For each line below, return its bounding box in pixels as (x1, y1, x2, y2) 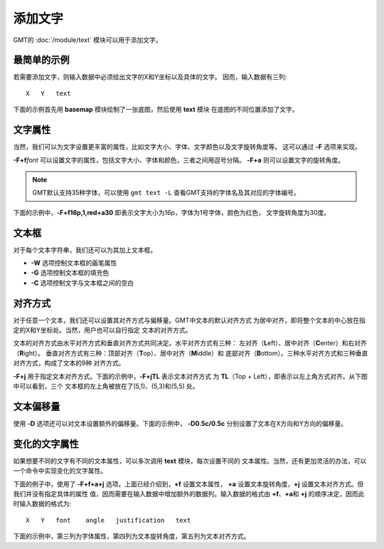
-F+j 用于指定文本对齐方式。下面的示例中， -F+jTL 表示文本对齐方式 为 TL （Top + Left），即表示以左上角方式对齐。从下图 (13, 372, 368, 380)
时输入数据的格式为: (13, 499, 72, 508)
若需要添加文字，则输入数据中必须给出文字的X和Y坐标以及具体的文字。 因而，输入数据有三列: (13, 73, 287, 81)
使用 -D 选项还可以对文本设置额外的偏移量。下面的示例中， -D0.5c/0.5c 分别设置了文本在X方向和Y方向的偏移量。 (13, 419, 348, 427)
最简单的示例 (13, 54, 70, 66)
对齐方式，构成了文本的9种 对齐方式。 (13, 359, 125, 367)
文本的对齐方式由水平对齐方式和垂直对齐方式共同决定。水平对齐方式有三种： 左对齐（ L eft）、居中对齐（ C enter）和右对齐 (13, 339, 367, 347)
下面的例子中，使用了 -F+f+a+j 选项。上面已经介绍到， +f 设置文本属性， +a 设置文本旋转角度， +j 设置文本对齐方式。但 (13, 479, 364, 488)
